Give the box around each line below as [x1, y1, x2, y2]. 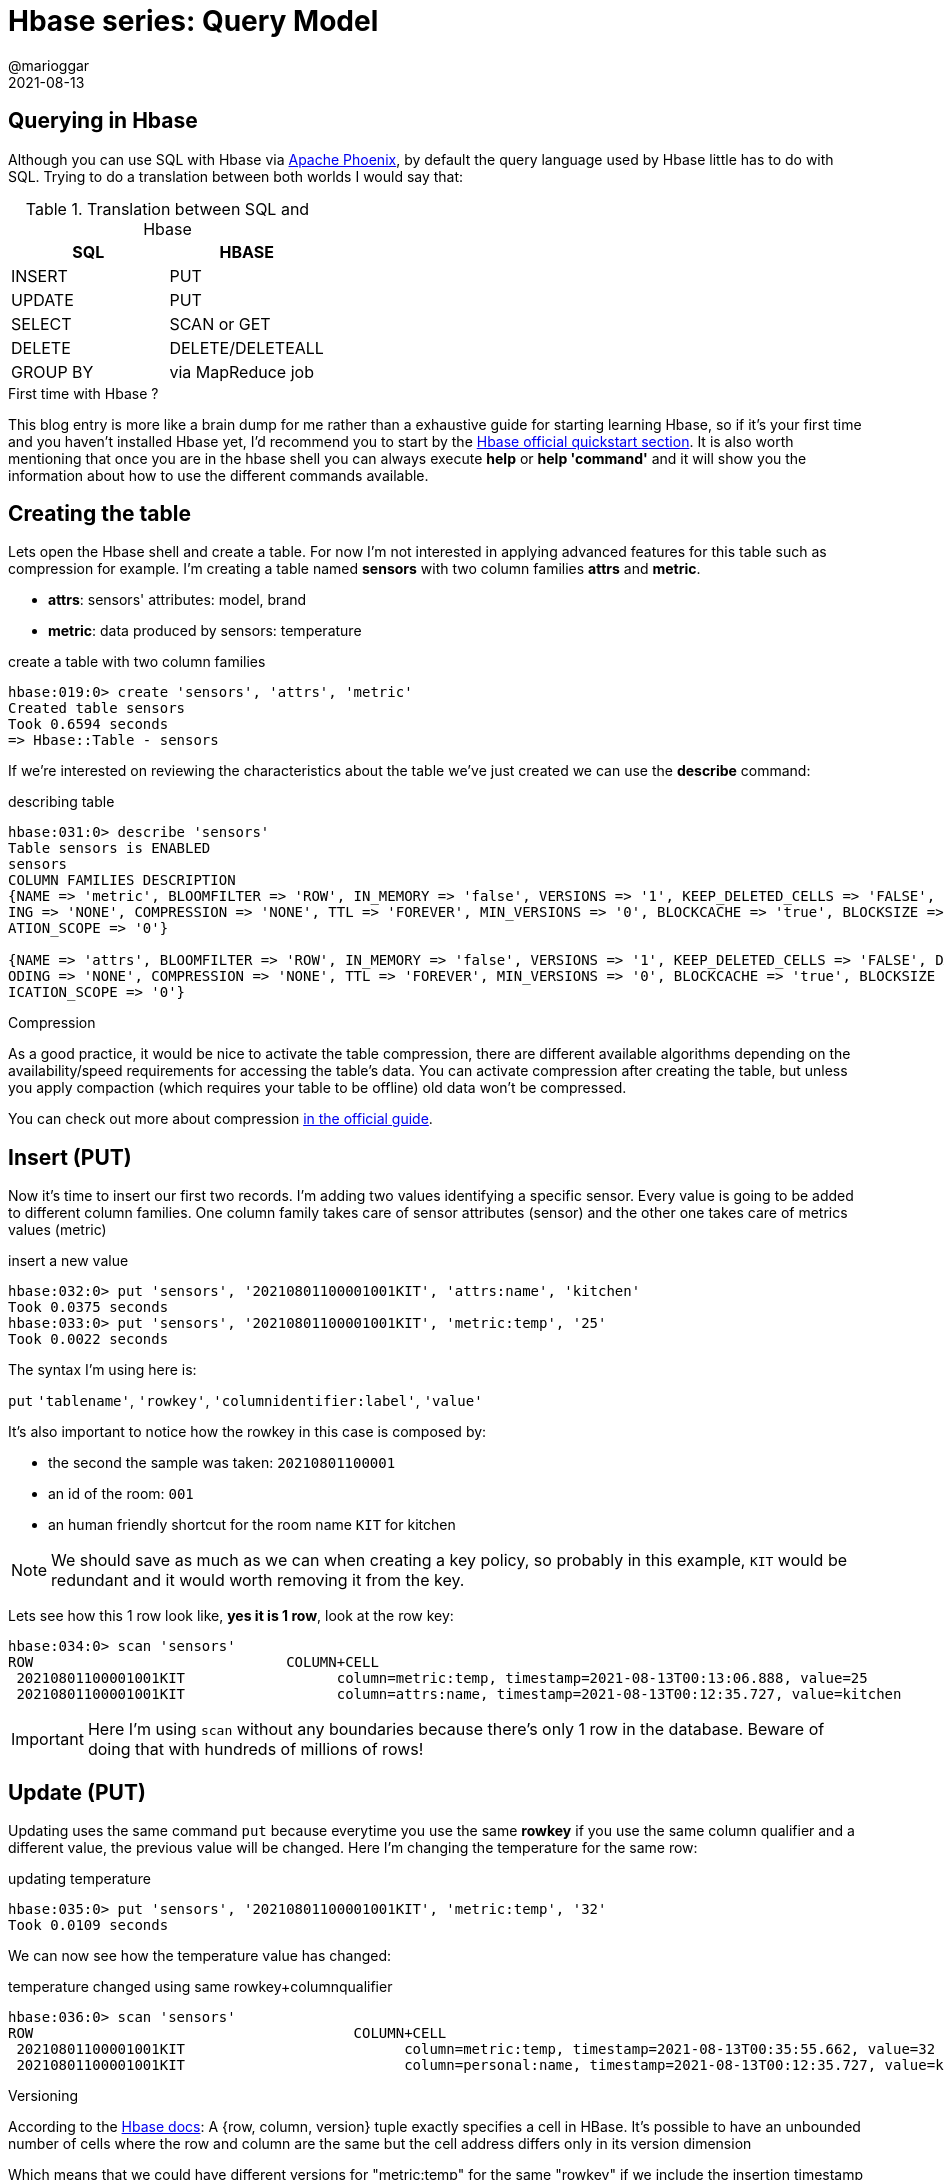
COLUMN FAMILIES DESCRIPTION [8, 872, 236, 889]
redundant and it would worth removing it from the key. [51, 1570, 465, 1591]
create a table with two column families [8, 653, 266, 671]
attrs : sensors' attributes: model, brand [48, 591, 307, 609]
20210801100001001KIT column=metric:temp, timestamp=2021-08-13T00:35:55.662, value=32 [16, 2041, 936, 2058]
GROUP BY [11, 361, 94, 382]
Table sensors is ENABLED [8, 840, 211, 857]
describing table [8, 793, 115, 811]
